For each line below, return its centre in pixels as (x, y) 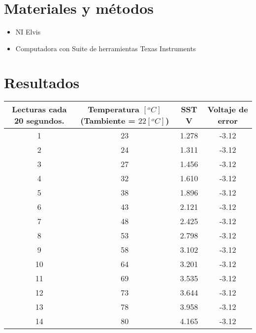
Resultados (42, 82)
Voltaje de (228, 109)
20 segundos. (39, 121)
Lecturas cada (39, 109)
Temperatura (113, 109)
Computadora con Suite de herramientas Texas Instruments (106, 48)
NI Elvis (28, 32)
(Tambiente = (108, 121)
